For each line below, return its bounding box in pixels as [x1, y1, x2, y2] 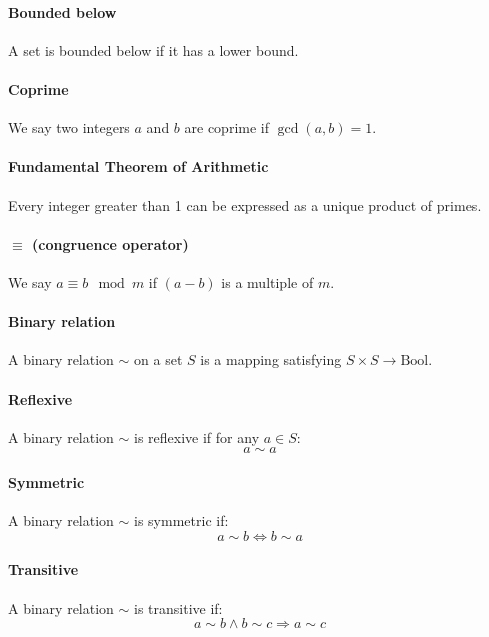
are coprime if [184, 117, 269, 138]
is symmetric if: [134, 510, 229, 531]
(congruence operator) [32, 233, 189, 254]
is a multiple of [221, 271, 314, 292]
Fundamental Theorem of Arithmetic [8, 156, 269, 177]
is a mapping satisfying [200, 349, 342, 370]
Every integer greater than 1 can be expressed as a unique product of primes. [8, 194, 482, 215]
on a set [134, 349, 183, 370]
